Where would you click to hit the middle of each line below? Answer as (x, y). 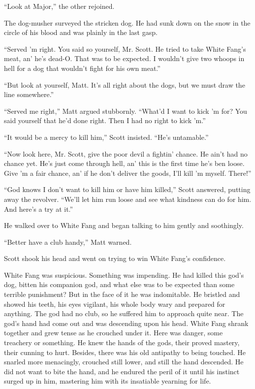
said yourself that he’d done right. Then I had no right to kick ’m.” (105, 120)
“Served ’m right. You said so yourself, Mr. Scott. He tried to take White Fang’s (125, 49)
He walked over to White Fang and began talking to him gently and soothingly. (124, 225)
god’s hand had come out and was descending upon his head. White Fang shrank (126, 323)
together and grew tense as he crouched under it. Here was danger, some (113, 333)
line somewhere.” (29, 94)
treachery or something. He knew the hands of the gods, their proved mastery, (122, 342)
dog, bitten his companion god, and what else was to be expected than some (119, 284)
